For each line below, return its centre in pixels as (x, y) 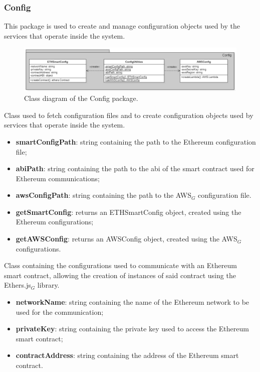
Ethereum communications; (58, 178)
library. (48, 285)
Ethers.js (18, 285)
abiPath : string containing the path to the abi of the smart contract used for (135, 168)
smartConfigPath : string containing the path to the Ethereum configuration (136, 141)
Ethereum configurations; (55, 222)
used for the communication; (60, 312)
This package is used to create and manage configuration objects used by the (122, 26)
